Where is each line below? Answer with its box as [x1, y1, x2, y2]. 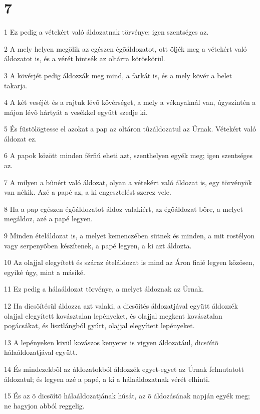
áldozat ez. [4, 133, 37, 144]
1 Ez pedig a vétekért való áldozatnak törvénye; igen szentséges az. [4, 27, 209, 37]
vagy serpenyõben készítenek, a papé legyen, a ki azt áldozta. [4, 240, 192, 250]
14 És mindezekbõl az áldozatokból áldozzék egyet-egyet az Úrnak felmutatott [4, 363, 244, 374]
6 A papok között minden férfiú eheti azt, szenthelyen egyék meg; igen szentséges [4, 150, 253, 161]
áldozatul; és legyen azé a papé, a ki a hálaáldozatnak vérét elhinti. [4, 373, 210, 384]
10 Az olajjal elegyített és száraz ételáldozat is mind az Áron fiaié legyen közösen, [4, 257, 254, 267]
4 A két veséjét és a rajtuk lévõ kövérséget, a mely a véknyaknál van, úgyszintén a [4, 97, 256, 107]
